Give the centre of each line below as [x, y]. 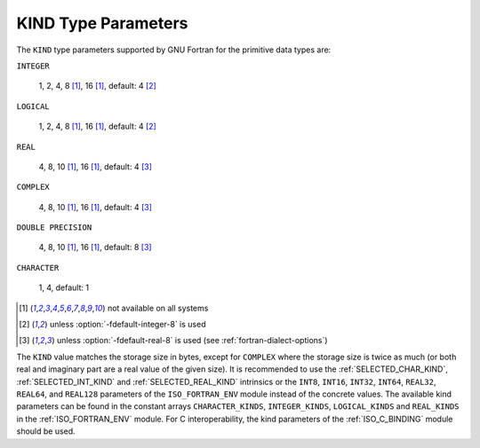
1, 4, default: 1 [64, 287]
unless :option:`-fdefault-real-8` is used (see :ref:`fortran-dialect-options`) [192, 341]
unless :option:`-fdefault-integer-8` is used [128, 325]
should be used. [46, 431]
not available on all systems [158, 308]
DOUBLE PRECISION [54, 228]
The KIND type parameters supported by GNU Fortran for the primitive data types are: [174, 50]
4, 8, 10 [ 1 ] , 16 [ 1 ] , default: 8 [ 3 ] [95, 248]
